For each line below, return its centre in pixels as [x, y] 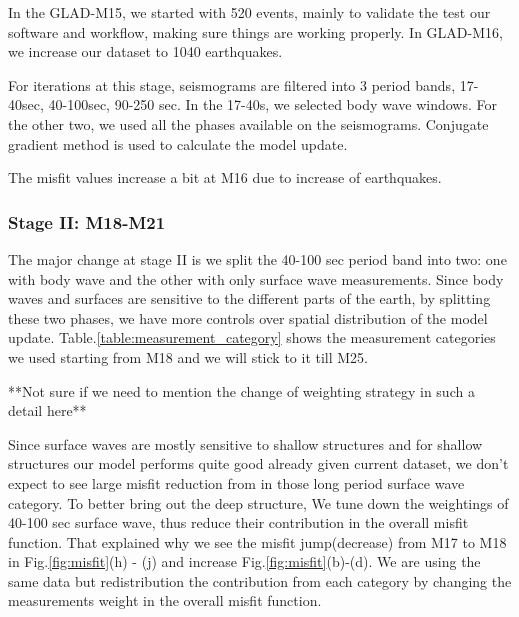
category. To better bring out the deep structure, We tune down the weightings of [258, 502]
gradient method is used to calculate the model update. [178, 143]
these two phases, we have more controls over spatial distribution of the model [248, 317]
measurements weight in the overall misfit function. [165, 600]
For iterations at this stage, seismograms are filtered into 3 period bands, [232, 84]
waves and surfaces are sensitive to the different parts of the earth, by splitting [249, 298]
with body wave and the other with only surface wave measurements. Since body [256, 278]
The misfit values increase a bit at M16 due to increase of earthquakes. [225, 177]
